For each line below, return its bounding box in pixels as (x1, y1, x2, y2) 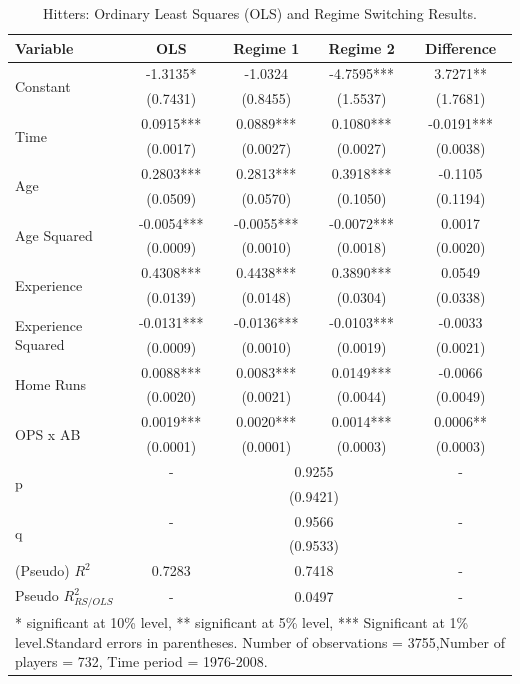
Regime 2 (328, 37, 395, 58)
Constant (15, 75, 71, 96)
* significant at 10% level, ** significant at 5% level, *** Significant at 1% (15, 612, 469, 633)
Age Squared (15, 224, 93, 245)
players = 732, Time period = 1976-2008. (15, 651, 268, 672)
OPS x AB (15, 423, 81, 444)
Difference (425, 37, 497, 58)
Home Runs (15, 373, 87, 394)
